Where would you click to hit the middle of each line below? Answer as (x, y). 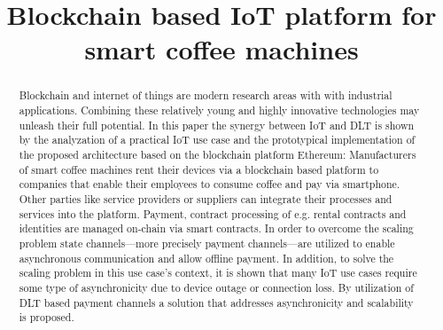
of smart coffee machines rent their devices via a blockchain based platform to (199, 169)
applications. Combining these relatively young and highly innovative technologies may (219, 110)
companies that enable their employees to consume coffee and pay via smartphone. (210, 184)
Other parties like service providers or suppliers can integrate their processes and (206, 198)
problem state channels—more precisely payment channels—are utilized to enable (207, 243)
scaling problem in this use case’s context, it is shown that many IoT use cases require (218, 273)
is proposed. (47, 317)
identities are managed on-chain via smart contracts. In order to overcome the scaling (216, 228)
